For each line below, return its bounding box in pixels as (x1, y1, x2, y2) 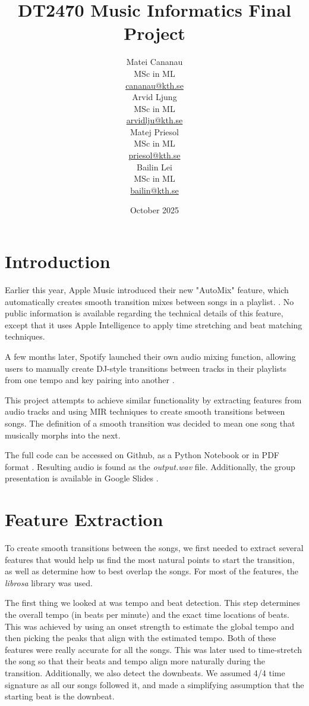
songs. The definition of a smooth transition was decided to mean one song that (5, 416, 295, 429)
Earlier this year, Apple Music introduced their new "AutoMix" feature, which (5, 283, 289, 296)
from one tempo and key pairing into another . (5, 374, 175, 386)
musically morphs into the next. (5, 428, 121, 441)
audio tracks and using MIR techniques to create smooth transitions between (5, 405, 285, 418)
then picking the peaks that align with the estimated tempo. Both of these (5, 632, 276, 644)
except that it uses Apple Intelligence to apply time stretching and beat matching (5, 318, 302, 331)
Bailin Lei (137, 160, 172, 173)
